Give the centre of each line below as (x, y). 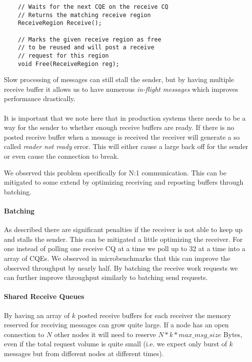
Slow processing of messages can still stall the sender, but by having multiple (119, 79)
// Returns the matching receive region (84, 15)
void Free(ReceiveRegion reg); (69, 64)
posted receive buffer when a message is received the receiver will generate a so (122, 137)
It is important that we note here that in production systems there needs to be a (125, 117)
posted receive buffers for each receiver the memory (155, 315)
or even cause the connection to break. (62, 156)
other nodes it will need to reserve (105, 334)
